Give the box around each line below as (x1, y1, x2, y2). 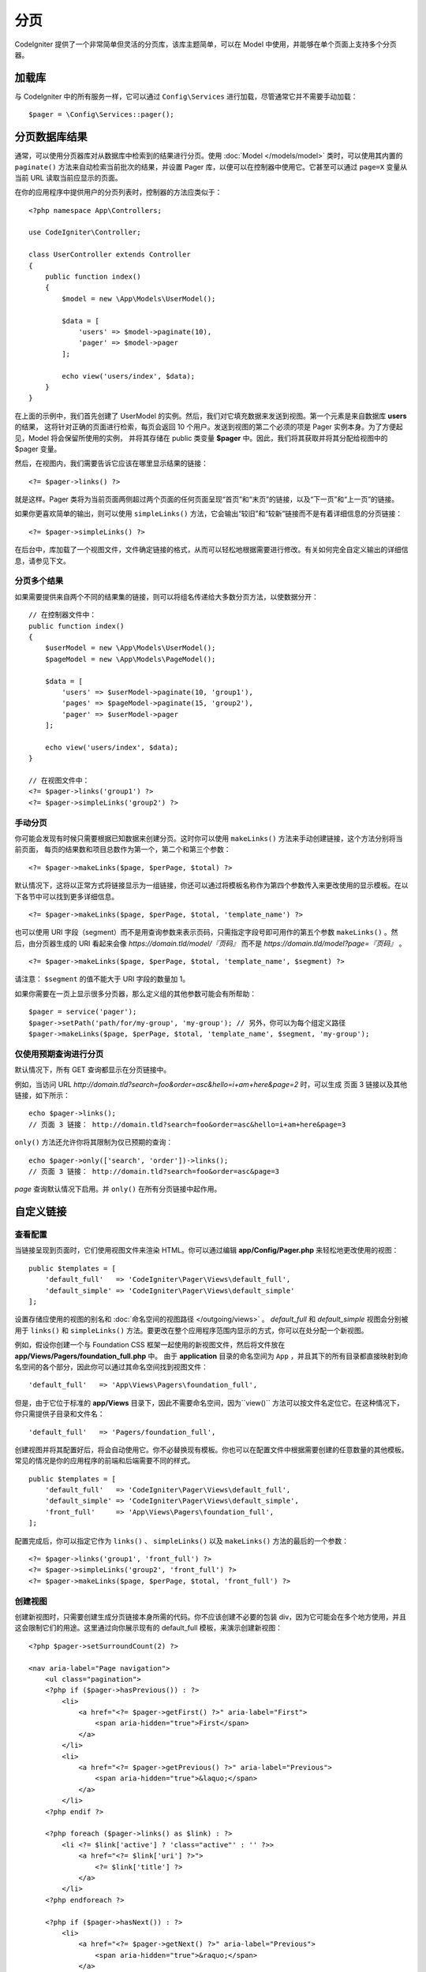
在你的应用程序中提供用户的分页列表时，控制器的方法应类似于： (14, 188, 222, 197)
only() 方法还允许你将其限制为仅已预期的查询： (14, 1137, 174, 1147)
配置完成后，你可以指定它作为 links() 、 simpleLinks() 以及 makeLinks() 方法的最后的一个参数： (14, 1536, 349, 1545)
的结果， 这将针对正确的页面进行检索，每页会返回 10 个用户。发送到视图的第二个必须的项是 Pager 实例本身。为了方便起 (14, 422, 404, 431)
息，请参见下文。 (14, 556, 70, 566)
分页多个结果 (14, 576, 64, 587)
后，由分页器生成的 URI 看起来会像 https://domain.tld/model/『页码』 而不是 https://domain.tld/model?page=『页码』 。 (14, 939, 406, 948)
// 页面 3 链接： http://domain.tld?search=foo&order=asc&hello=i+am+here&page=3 (28, 1120, 346, 1129)
